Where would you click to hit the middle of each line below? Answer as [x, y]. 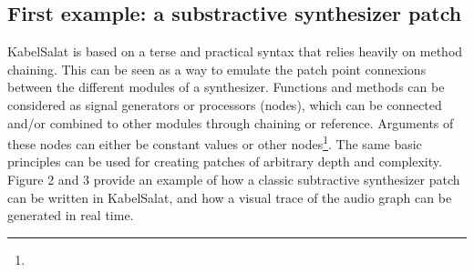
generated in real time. [71, 215]
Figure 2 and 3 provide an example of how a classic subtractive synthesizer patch [234, 180]
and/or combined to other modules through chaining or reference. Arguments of [231, 122]
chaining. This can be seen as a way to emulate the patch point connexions [217, 69]
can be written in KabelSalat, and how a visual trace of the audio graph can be [230, 197]
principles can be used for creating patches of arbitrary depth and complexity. [225, 161]
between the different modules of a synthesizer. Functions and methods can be [226, 87]
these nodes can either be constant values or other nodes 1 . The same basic [215, 142]
